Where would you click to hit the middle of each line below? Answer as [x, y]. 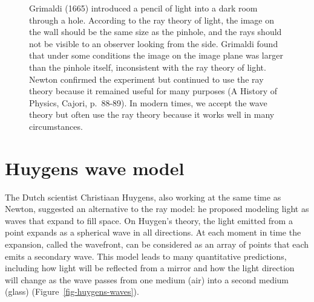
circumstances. [56, 126]
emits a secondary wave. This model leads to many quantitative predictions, [146, 256]
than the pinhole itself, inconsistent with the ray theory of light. [148, 67]
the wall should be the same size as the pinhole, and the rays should [155, 32]
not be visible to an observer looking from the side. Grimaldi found [154, 43]
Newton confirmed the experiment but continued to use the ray [146, 79]
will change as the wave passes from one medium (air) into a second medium [147, 279]
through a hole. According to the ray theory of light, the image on [152, 20]
